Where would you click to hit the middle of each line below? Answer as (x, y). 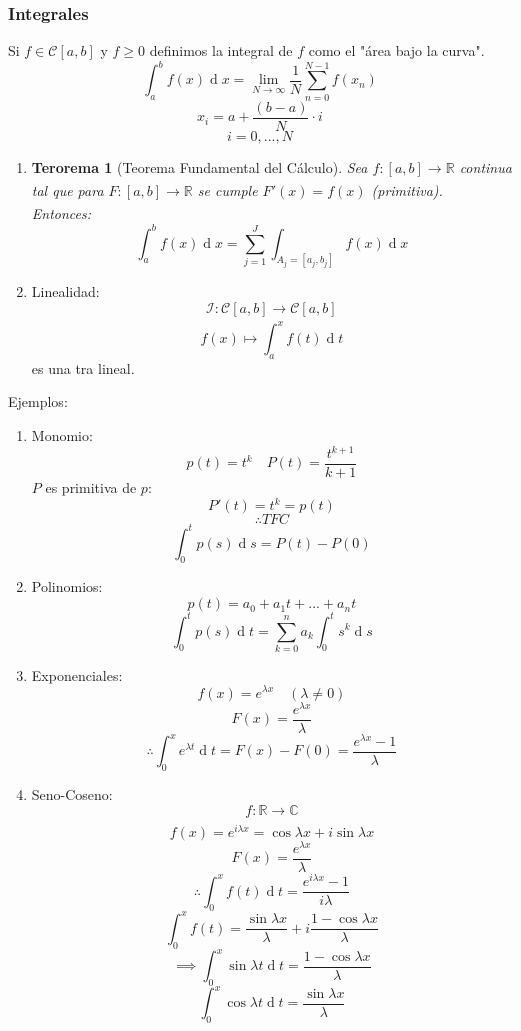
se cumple (227, 190)
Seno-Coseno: (72, 794)
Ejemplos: (38, 401)
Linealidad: (65, 291)
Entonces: (61, 213)
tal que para (67, 190)
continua (485, 166)
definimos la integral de (221, 50)
